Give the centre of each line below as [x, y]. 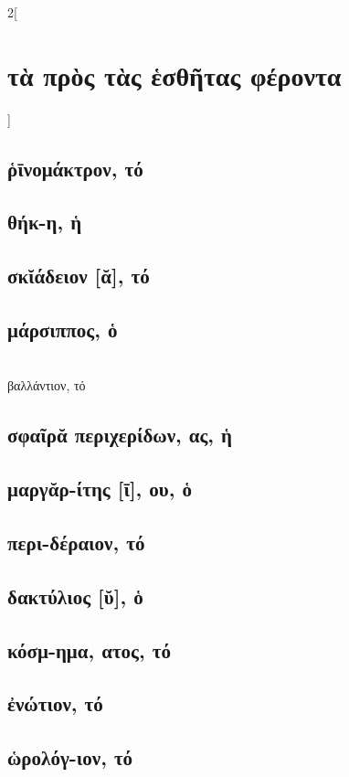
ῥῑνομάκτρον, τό [75, 168]
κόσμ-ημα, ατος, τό [89, 649]
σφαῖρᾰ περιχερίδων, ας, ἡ [120, 435]
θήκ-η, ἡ [45, 222]
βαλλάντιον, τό [47, 385]
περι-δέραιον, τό [76, 542]
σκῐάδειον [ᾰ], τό [79, 276]
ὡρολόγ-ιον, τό [70, 757]
